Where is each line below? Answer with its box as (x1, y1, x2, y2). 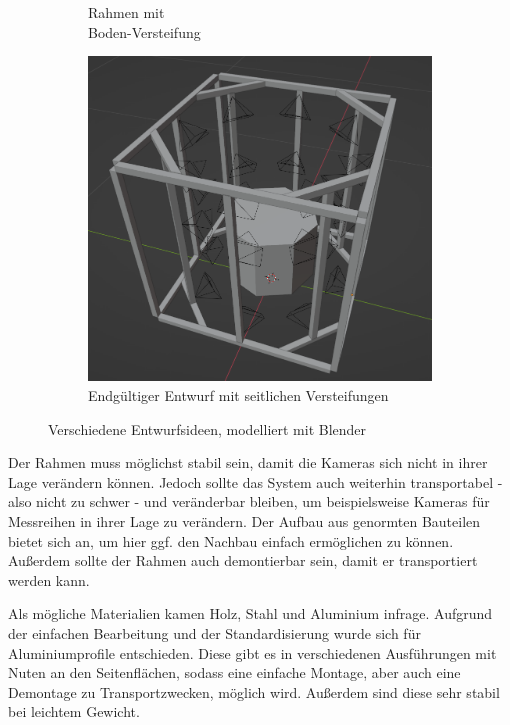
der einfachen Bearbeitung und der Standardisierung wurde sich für (8, 622, 421, 643)
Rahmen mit (88, 2, 165, 22)
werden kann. (8, 569, 90, 590)
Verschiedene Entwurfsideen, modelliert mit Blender (48, 418, 367, 439)
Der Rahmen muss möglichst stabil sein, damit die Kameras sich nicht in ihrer (8, 452, 488, 473)
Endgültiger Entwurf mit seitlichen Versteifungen (88, 384, 389, 405)
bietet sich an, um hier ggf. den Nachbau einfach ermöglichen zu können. (8, 530, 454, 551)
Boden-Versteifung (88, 21, 201, 42)
